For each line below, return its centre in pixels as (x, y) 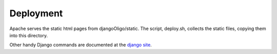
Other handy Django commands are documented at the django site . (81, 45)
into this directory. (29, 35)
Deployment (36, 13)
